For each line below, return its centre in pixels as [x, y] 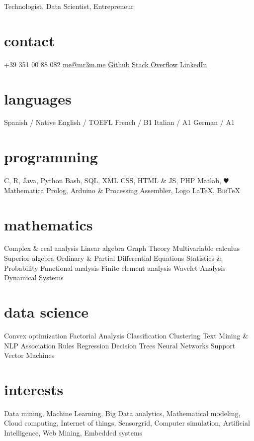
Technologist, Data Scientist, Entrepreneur [69, 6]
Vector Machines [29, 355]
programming [51, 157]
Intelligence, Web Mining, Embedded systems [73, 433]
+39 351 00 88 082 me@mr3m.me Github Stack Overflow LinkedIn [106, 64]
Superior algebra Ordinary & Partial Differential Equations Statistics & [113, 258]
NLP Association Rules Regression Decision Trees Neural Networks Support [120, 345]
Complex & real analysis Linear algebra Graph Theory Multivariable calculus [122, 248]
